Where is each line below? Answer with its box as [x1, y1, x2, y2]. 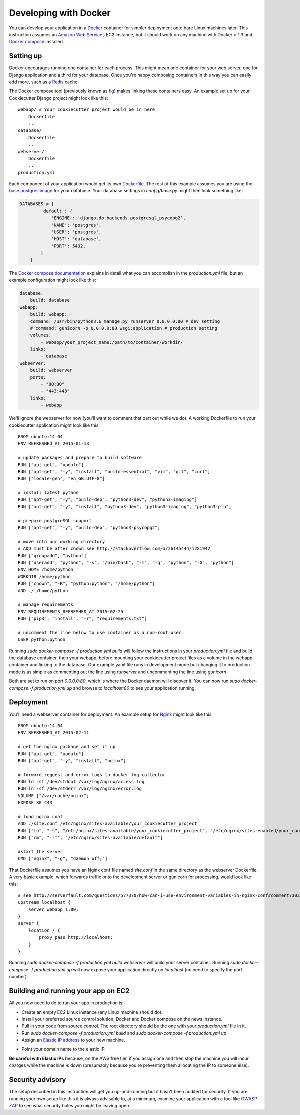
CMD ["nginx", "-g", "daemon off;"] [18, 856, 108, 862]
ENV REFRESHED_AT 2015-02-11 [18, 730, 89, 736]
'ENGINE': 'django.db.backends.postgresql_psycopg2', [51, 215, 186, 221]
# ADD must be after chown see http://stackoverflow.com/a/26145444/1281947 [18, 546, 211, 552]
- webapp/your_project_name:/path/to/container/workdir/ [40, 339, 183, 345]
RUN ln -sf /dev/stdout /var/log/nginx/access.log [18, 779, 145, 785]
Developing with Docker [9, 7, 111, 18]
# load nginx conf [18, 814, 63, 820]
